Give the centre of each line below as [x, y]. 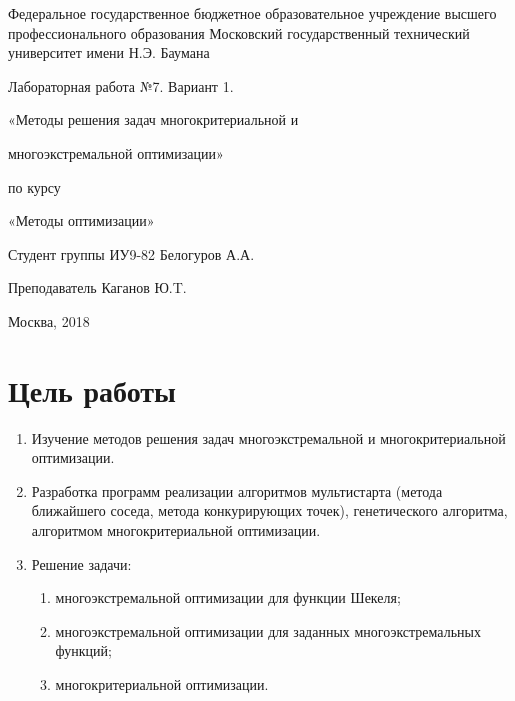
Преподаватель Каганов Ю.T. [97, 287]
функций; [83, 650]
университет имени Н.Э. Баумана [109, 52]
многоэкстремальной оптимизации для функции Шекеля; [228, 597]
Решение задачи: [81, 563]
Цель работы [92, 389]
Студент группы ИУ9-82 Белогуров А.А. [131, 253]
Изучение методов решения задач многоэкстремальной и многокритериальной [268, 437]
